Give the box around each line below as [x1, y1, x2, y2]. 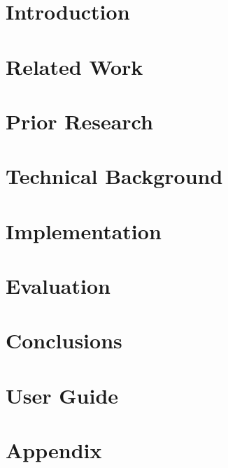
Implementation [6, 216, 162, 245]
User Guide [6, 381, 119, 409]
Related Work [6, 52, 143, 80]
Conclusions [6, 326, 122, 355]
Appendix [6, 436, 102, 465]
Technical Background [6, 162, 223, 190]
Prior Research [6, 106, 153, 135]
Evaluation [6, 271, 111, 300]
